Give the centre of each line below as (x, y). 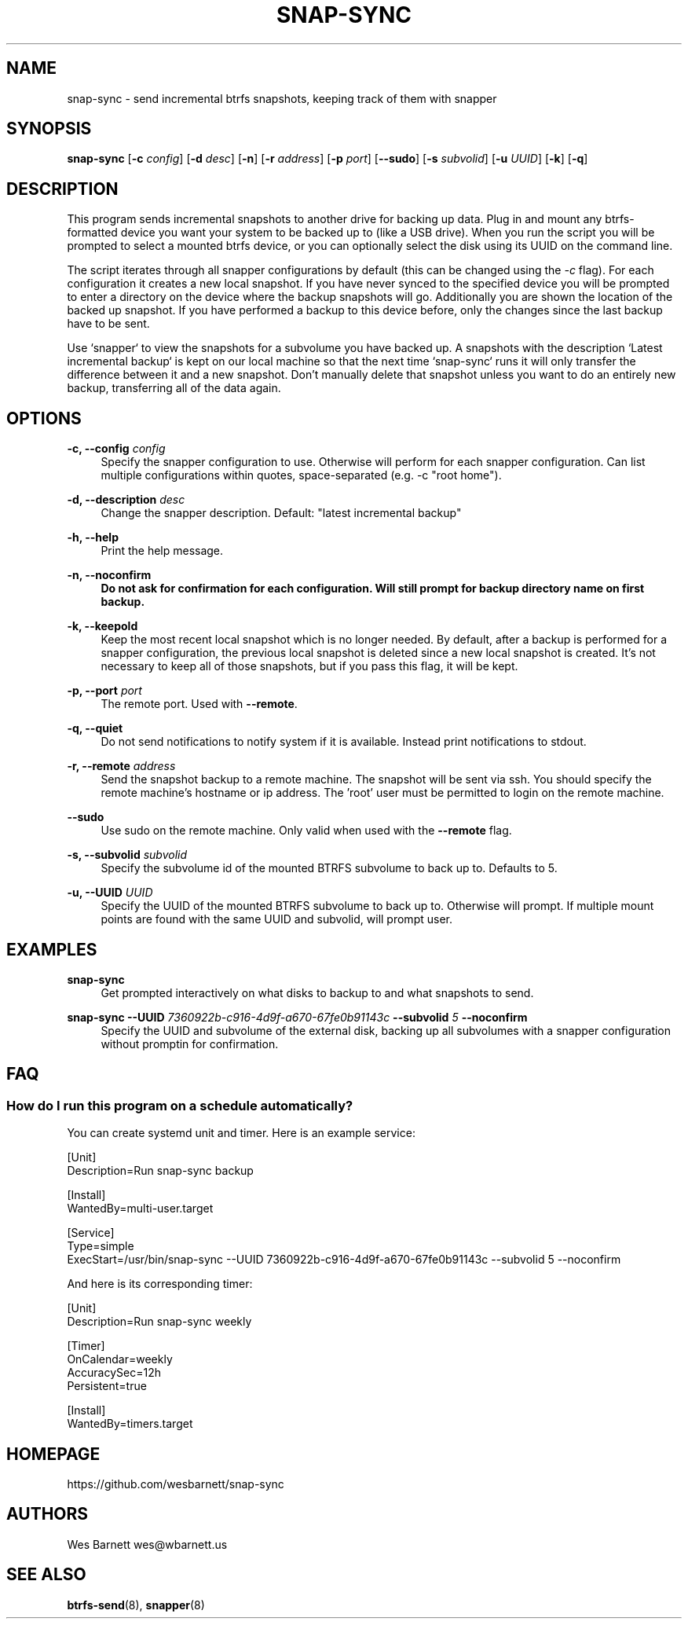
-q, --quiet (95, 728)
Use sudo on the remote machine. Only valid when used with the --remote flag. (306, 831)
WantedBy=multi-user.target (140, 1209)
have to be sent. (108, 324)
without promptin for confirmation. (190, 1044)
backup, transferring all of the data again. (174, 388)
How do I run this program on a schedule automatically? (180, 1105)
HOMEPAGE (53, 1454)
